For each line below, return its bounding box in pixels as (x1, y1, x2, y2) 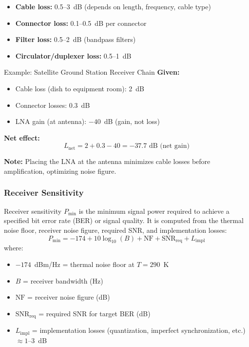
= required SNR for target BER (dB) (38, 308, 151, 318)
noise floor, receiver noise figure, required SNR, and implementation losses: (4, 225, 227, 235)
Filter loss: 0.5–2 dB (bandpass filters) (15, 34, 136, 44)
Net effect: (4, 132, 40, 143)
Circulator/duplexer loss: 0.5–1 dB (15, 50, 132, 61)
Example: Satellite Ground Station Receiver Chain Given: (4, 67, 180, 77)
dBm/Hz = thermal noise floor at (34, 259, 134, 269)
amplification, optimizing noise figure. (4, 165, 116, 176)
